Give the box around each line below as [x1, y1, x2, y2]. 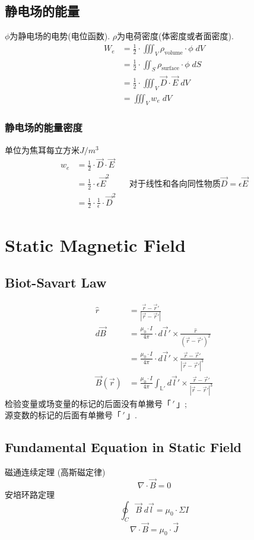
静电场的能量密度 [5, 120, 82, 135]
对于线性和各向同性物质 [129, 179, 221, 188]
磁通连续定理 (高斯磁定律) [5, 466, 106, 478]
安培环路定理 [5, 488, 55, 500]
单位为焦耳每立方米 [5, 143, 80, 156]
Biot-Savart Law [5, 273, 107, 292]
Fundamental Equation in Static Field [5, 438, 242, 456]
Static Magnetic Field [5, 232, 186, 257]
